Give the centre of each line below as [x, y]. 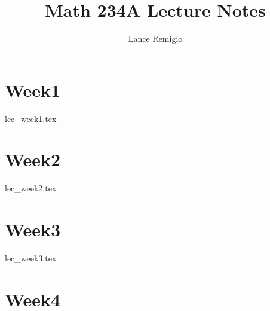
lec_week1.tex [31, 118]
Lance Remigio [155, 39]
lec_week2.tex [31, 188]
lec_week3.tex [31, 258]
